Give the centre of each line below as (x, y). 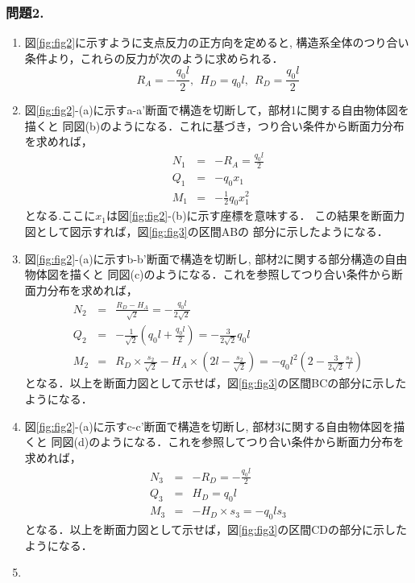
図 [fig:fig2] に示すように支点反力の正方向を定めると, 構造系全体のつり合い (217, 42)
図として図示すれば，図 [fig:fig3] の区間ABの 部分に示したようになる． (206, 231)
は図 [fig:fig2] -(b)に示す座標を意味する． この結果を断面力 (255, 215)
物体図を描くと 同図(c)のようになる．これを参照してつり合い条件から (208, 274)
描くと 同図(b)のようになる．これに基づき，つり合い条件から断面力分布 (214, 125)
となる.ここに (60, 215)
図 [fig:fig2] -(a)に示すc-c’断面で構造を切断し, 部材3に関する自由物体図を (209, 426)
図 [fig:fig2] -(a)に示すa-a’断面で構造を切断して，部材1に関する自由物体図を (217, 110)
